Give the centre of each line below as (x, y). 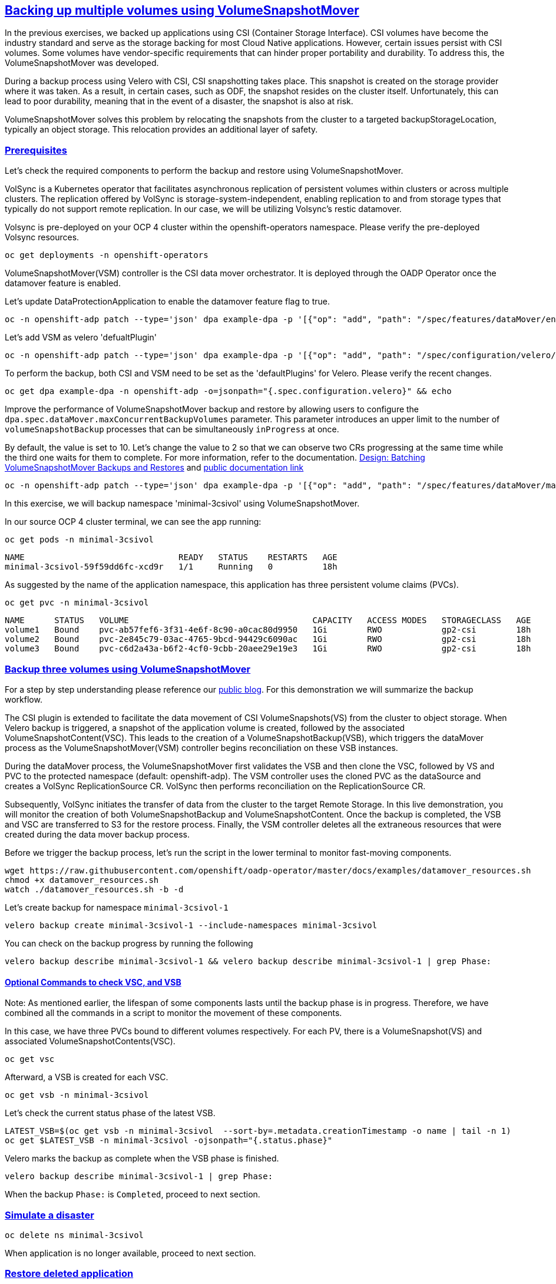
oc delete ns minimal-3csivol (75, 1235)
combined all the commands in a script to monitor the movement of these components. (173, 1013)
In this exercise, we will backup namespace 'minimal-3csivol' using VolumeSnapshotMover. (182, 504)
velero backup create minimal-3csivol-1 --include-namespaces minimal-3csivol (191, 925)
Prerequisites (36, 150)
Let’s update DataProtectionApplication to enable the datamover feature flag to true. (168, 302)
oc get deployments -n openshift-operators (107, 255)
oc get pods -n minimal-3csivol (79, 540)
